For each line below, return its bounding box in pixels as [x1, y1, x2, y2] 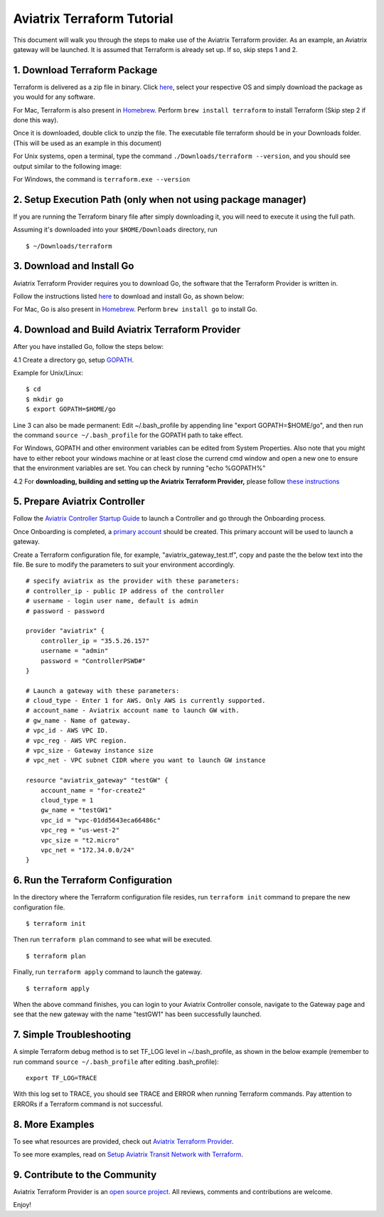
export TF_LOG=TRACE [26, 1074, 97, 1082]
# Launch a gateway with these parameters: [26, 686, 180, 694]
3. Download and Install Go [13, 260, 134, 272]
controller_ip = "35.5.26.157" [40, 637, 150, 644]
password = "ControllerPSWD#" [40, 657, 146, 665]
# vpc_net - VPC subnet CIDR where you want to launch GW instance [26, 756, 266, 765]
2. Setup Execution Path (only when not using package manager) [13, 193, 307, 206]
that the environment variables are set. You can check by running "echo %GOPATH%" [13, 464, 266, 473]
